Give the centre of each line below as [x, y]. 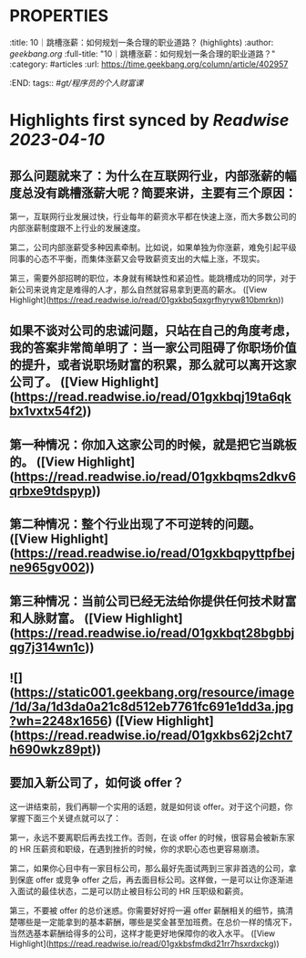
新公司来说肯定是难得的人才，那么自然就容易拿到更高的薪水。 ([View [138, 290]
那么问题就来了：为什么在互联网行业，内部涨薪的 [147, 176]
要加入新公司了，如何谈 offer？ [97, 783]
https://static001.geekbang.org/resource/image [154, 692]
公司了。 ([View [54, 382]
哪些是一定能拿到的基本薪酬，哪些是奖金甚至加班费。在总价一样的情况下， [157, 921]
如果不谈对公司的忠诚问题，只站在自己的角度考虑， [153, 331]
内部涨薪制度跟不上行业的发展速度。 [77, 227]
